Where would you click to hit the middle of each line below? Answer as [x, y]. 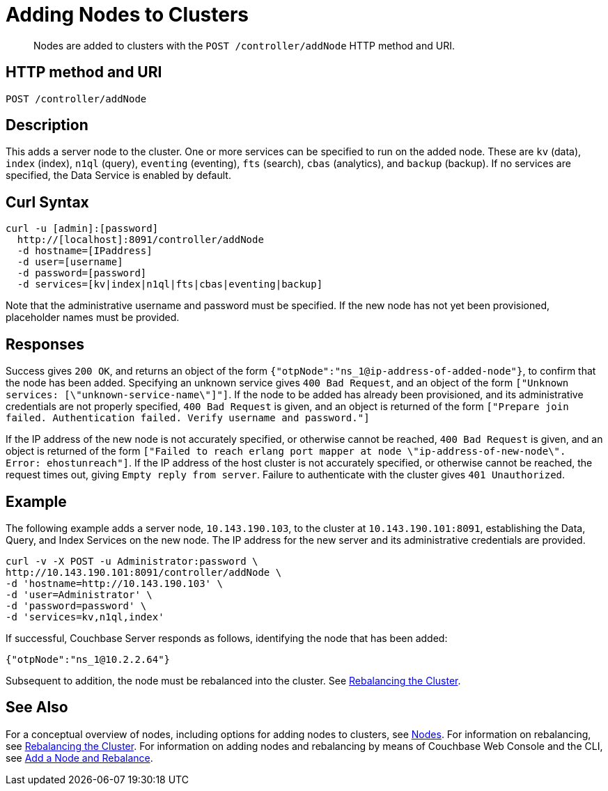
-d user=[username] [70, 262]
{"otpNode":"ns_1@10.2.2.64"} [88, 659]
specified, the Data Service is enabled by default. [118, 175]
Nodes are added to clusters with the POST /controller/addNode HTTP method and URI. [244, 45]
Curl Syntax [47, 202]
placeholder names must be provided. [93, 318]
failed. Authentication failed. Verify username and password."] [188, 418]
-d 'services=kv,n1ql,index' [85, 617]
